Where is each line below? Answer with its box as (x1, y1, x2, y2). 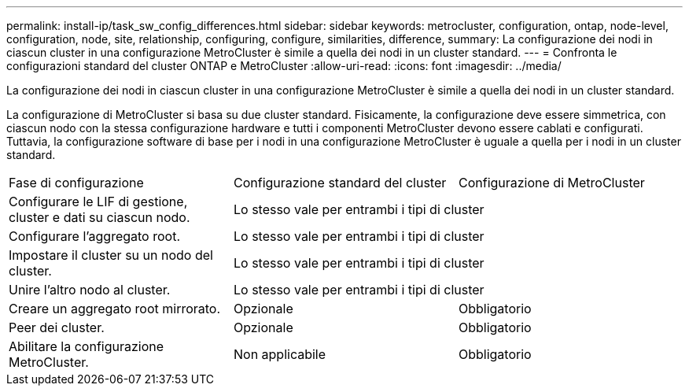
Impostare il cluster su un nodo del (9, 247, 213, 263)
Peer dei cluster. (9, 320, 105, 335)
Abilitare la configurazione (9, 338, 164, 354)
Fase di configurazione (9, 175, 144, 190)
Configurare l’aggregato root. (9, 228, 180, 244)
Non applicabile (233, 346, 326, 362)
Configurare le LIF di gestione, (9, 194, 188, 209)
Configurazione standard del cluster (233, 175, 447, 190)
